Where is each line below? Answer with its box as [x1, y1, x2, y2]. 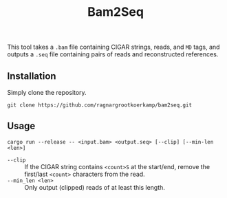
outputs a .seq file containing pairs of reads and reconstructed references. [7, 50, 219, 58]
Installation [7, 70, 56, 82]
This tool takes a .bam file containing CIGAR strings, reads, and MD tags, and [7, 43, 220, 52]
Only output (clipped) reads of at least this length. [24, 183, 165, 191]
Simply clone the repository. [7, 89, 87, 96]
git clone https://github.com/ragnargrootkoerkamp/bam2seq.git [7, 102, 193, 109]
